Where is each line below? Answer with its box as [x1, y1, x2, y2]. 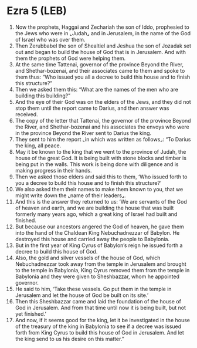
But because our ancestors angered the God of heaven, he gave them [15, 223, 184, 230]
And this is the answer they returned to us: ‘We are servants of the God [15, 198, 187, 205]
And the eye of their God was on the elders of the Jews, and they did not [15, 98, 191, 105]
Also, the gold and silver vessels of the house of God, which [15, 254, 161, 261]
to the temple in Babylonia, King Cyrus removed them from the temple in [15, 266, 190, 273]
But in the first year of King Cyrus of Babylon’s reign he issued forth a [15, 242, 183, 249]
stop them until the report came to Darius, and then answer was [15, 104, 169, 112]
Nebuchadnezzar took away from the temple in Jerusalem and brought [15, 260, 186, 268]
